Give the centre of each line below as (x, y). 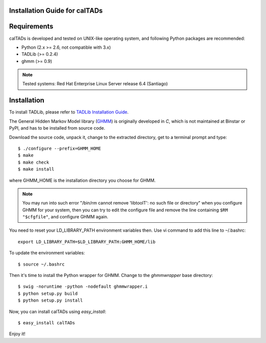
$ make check (33, 162)
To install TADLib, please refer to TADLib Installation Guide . (69, 112)
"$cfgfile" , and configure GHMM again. (65, 217)
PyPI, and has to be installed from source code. (57, 128)
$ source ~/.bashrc (41, 264)
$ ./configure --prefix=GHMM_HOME (59, 148)
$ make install (36, 169)
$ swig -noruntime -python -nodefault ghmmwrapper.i (83, 287)
